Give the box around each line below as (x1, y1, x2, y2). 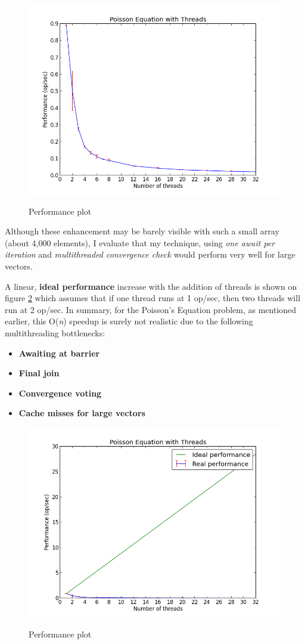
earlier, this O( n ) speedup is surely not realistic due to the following (5, 315, 253, 327)
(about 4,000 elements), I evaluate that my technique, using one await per (5, 236, 275, 249)
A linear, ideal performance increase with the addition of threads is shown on (5, 280, 297, 292)
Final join (18, 367, 60, 379)
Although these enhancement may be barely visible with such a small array (5, 225, 279, 237)
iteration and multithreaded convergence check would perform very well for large (5, 248, 295, 261)
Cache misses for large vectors (18, 407, 145, 419)
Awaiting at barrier (18, 346, 100, 359)
